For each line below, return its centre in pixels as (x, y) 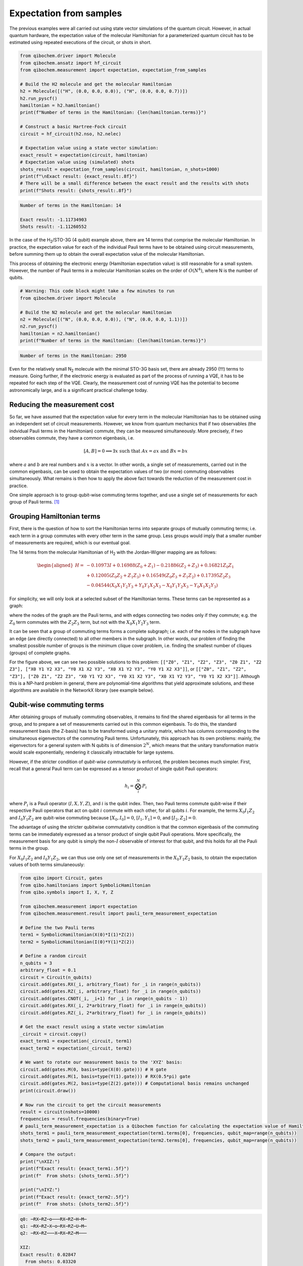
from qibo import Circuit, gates (61, 878)
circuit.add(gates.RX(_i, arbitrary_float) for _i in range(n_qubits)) (111, 984)
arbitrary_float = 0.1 (48, 970)
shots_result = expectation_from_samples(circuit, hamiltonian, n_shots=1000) (120, 169)
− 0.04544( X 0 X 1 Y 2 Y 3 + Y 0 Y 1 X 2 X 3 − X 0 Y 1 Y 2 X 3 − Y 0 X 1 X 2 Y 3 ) (152, 586)
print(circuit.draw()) (48, 1091)
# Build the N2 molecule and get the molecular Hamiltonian (96, 312)
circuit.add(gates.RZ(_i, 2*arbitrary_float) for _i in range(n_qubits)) (113, 1013)
